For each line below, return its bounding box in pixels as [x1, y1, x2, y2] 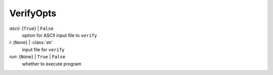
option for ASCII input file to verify [22, 32, 97, 38]
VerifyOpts [9, 8, 57, 19]
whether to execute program [22, 61, 82, 67]
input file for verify [22, 46, 65, 53]
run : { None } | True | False [9, 54, 66, 60]
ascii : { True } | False [9, 25, 54, 31]
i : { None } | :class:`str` [9, 40, 53, 46]
